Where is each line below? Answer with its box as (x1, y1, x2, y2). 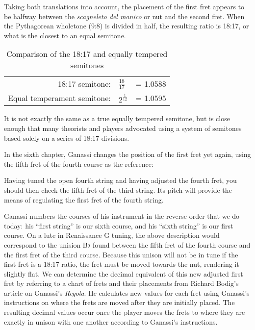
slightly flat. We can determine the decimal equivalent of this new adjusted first (4, 268, 243, 279)
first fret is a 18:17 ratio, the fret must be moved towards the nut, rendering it (4, 259, 239, 269)
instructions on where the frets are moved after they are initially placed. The (4, 297, 235, 307)
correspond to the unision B (4, 239, 88, 250)
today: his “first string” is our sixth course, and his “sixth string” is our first (4, 220, 233, 230)
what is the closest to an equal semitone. (4, 30, 126, 40)
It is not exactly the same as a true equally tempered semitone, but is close (4, 113, 230, 124)
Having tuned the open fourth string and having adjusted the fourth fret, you (4, 175, 237, 185)
